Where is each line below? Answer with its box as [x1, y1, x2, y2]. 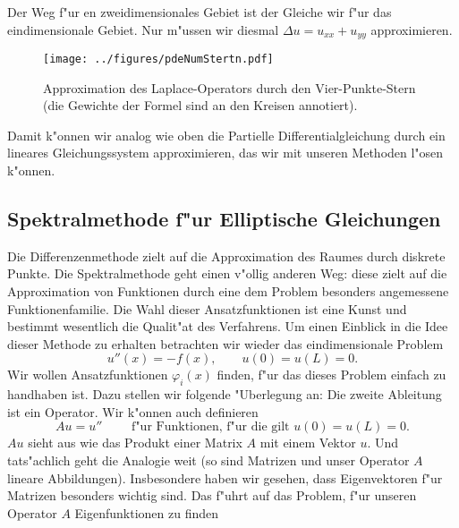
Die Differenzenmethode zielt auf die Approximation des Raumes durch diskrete [7, 246, 446, 265]
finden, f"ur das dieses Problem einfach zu [217, 365, 446, 384]
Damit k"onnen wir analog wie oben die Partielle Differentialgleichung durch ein [7, 125, 446, 144]
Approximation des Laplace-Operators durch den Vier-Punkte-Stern [43, 78, 416, 97]
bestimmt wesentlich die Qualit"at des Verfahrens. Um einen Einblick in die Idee [7, 317, 448, 336]
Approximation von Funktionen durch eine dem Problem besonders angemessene [7, 282, 449, 301]
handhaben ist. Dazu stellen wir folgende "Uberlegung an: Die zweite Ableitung [7, 385, 442, 404]
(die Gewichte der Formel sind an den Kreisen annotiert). [43, 96, 358, 115]
